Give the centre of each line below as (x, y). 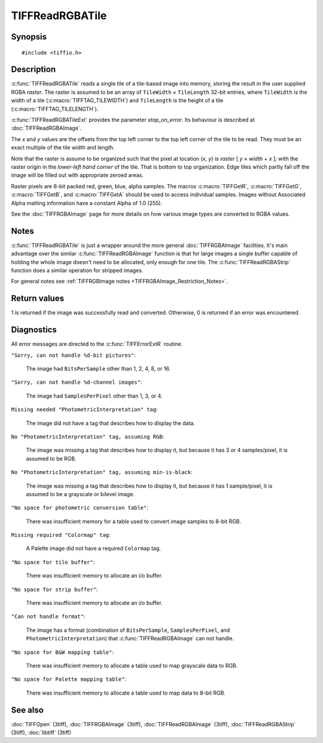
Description (33, 70)
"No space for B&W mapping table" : (62, 652)
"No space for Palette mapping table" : (69, 679)
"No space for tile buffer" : (53, 562)
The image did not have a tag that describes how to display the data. (111, 423)
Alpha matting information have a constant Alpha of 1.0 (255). (87, 203)
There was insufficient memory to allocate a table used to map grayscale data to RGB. (132, 665)
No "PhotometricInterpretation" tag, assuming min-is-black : (102, 472)
